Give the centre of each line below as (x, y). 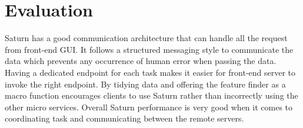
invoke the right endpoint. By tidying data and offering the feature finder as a (145, 84)
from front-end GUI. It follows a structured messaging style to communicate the (149, 49)
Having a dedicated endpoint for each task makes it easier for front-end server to (150, 72)
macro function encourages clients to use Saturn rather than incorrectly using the (151, 95)
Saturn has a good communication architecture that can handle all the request (146, 38)
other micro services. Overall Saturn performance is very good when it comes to (149, 107)
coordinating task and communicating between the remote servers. (124, 118)
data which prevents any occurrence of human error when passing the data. (141, 61)
